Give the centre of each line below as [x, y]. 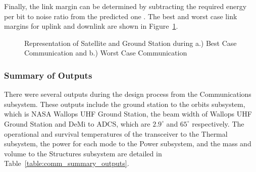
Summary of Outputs [48, 75]
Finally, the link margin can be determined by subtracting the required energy [125, 6]
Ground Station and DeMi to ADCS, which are [77, 123]
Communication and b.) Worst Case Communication [106, 53]
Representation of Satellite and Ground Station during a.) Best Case [131, 43]
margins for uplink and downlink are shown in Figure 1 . [91, 26]
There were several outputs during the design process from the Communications [128, 94]
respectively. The [218, 123]
